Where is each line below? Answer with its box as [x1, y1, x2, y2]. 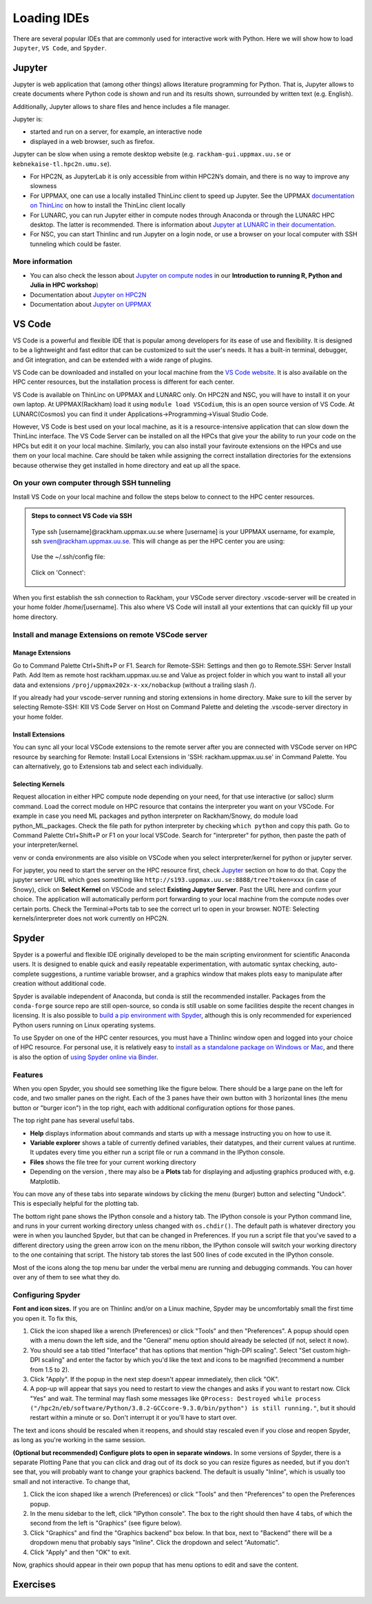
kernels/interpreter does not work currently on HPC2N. [12, 914, 169, 923]
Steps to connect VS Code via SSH [31, 512, 132, 520]
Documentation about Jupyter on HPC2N [30, 290, 147, 299]
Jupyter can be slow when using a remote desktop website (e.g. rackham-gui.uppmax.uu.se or [12, 150, 291, 158]
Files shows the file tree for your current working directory [30, 1158, 196, 1166]
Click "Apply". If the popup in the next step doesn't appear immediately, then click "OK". [30, 1375, 280, 1383]
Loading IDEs [12, 10, 90, 25]
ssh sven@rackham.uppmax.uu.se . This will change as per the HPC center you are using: [31, 537, 285, 545]
